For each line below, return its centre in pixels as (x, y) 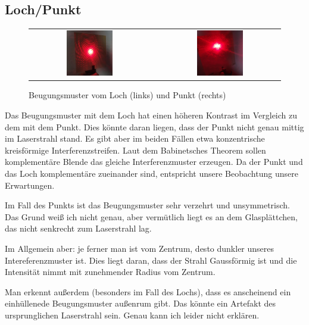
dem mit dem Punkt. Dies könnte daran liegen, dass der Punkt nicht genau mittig (154, 126)
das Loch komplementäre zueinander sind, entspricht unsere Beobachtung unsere (152, 173)
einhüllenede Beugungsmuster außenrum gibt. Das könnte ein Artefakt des (141, 303)
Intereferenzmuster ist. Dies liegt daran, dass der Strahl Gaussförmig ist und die (151, 260)
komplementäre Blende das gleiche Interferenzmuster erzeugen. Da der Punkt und (154, 162)
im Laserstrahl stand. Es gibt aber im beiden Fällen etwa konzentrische (135, 138)
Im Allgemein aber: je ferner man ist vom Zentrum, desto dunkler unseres (140, 248)
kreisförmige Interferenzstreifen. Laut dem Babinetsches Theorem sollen (135, 150)
